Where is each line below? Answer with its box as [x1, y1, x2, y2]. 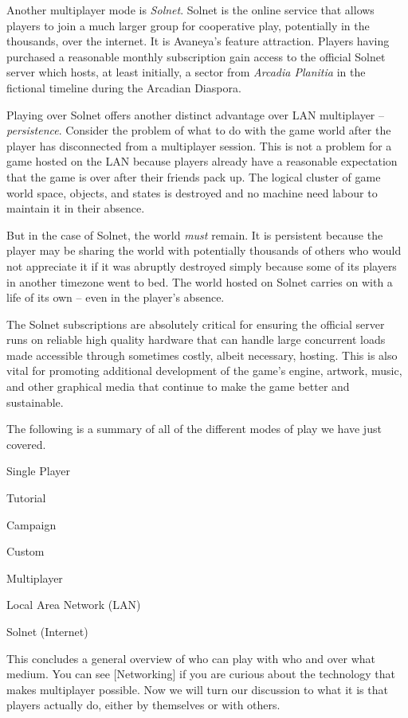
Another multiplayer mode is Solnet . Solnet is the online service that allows [6, 2, 375, 18]
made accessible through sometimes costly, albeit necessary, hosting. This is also [6, 346, 398, 363]
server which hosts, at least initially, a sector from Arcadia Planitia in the [6, 64, 366, 80]
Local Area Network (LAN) [6, 596, 141, 613]
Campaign [6, 516, 57, 533]
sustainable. [6, 393, 64, 410]
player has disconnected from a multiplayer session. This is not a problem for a [6, 137, 392, 154]
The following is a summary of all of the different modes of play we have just [6, 420, 382, 437]
